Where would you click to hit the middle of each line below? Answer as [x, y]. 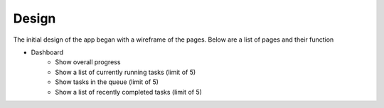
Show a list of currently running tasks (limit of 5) [126, 72]
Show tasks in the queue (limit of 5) [107, 82]
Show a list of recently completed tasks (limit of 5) [129, 92]
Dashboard [47, 52]
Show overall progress [88, 62]
